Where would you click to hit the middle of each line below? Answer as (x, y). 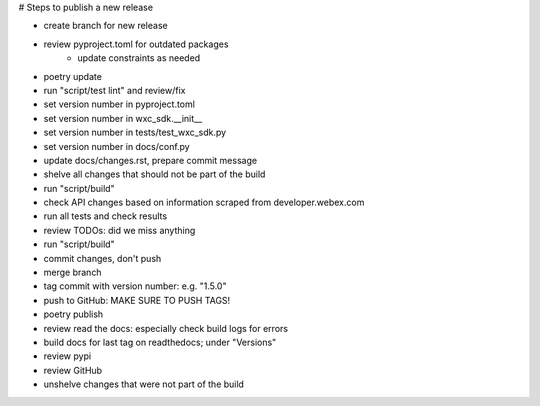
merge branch (72, 272)
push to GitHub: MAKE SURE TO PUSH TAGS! (137, 300)
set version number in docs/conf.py (116, 146)
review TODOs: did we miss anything (119, 230)
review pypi (67, 356)
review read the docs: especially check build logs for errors (166, 328)
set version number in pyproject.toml (119, 104)
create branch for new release (106, 26)
